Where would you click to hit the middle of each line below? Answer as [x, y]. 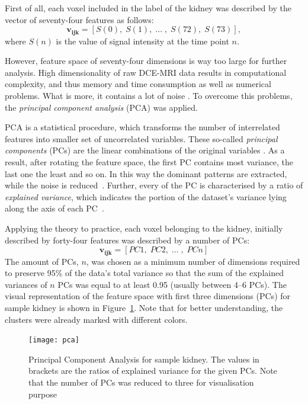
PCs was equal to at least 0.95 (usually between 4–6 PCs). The [172, 284]
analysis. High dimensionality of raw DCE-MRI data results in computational [146, 72]
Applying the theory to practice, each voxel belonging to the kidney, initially [144, 228]
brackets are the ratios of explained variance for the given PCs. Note [153, 371]
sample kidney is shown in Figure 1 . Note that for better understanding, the [144, 307]
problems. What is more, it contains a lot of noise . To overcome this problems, [149, 96]
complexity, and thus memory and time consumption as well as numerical [138, 84]
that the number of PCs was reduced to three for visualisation [141, 382]
